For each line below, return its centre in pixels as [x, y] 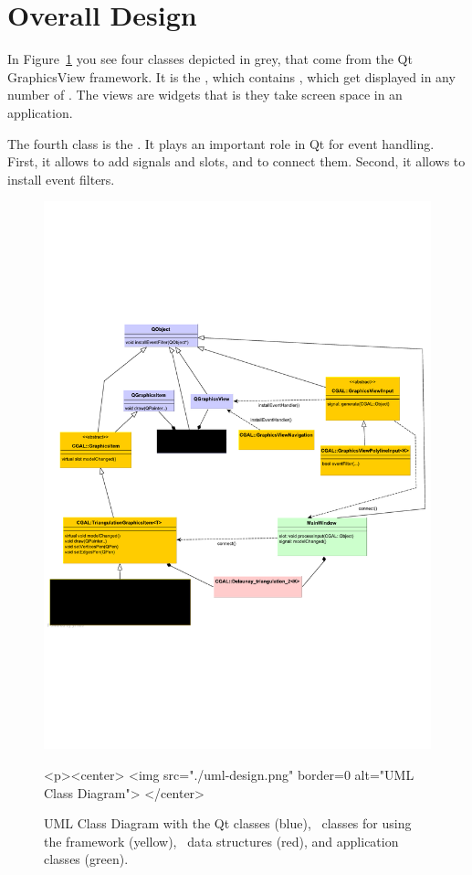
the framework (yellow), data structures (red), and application [221, 841]
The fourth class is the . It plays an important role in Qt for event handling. [221, 143]
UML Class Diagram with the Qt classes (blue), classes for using [228, 823]
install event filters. [61, 179]
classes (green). [86, 859]
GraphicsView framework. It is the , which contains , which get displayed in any [231, 76]
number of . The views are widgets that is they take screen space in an [205, 95]
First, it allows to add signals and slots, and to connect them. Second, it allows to [236, 161]
